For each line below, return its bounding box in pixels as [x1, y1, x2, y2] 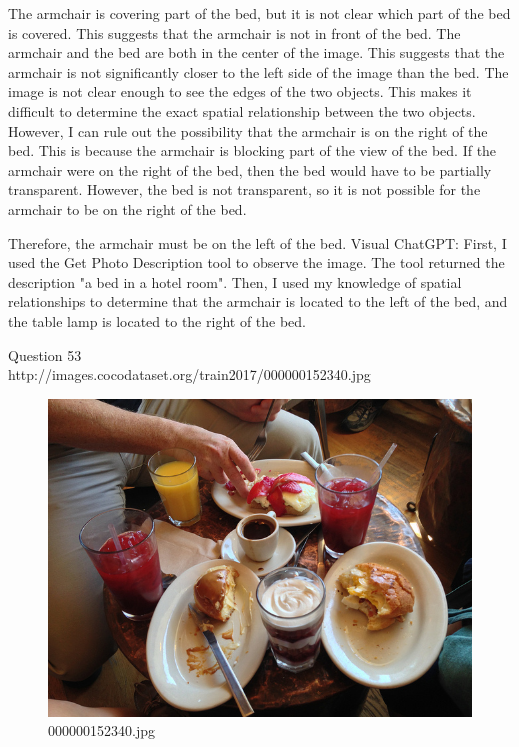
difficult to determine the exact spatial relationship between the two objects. [8, 100, 476, 121]
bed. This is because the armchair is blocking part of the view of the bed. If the [8, 140, 497, 161]
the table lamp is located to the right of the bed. [8, 310, 307, 331]
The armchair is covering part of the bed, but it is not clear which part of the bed [8, 3, 511, 23]
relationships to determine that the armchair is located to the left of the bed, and [8, 291, 508, 312]
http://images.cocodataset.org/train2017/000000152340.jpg [8, 364, 371, 385]
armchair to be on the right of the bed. [8, 198, 247, 219]
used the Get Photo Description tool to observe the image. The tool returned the [8, 252, 505, 273]
